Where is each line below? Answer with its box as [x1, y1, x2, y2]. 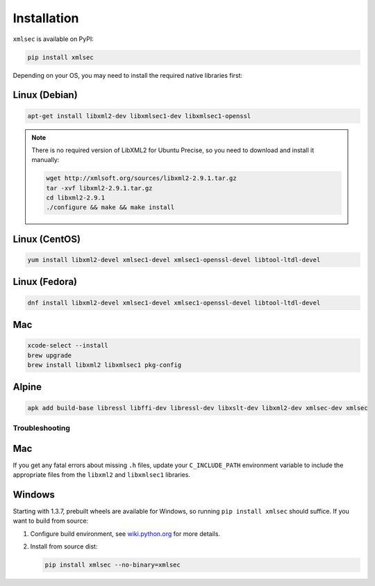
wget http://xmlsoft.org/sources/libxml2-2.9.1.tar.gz [46, 174, 237, 182]
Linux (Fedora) [12, 276, 78, 288]
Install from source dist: [30, 542, 98, 551]
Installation [12, 10, 79, 26]
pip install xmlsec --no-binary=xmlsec [44, 561, 181, 569]
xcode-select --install [27, 341, 109, 350]
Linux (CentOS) [12, 233, 81, 245]
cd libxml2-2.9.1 [46, 194, 106, 202]
